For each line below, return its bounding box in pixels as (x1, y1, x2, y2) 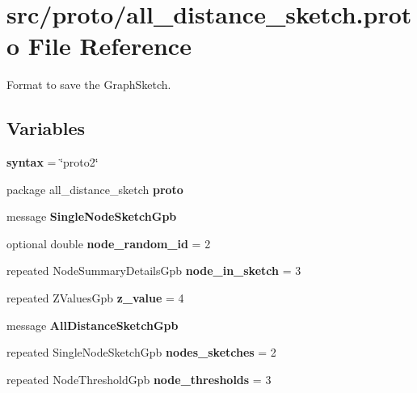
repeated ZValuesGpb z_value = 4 (6, 289, 184, 306)
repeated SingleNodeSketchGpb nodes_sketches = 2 (6, 344, 276, 361)
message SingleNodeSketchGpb (6, 208, 177, 225)
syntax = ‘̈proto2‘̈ (6, 154, 99, 171)
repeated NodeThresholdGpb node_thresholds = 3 (6, 370, 272, 387)
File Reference (27, 29, 192, 62)
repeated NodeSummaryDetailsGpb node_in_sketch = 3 (6, 262, 301, 279)
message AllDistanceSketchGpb (6, 316, 179, 333)
